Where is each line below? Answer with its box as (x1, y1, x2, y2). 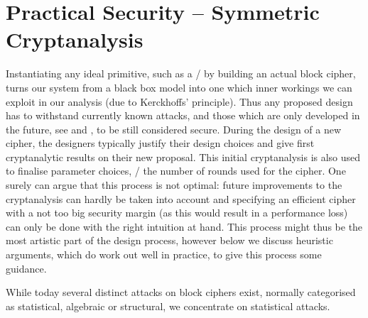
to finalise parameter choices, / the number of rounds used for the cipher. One (6, 163, 346, 178)
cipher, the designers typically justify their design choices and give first (6, 136, 315, 150)
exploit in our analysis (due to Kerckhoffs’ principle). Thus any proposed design (6, 94, 353, 109)
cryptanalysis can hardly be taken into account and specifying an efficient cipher (6, 191, 356, 206)
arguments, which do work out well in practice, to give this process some (6, 247, 322, 262)
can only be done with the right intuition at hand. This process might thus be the (6, 219, 363, 234)
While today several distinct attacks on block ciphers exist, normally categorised (6, 285, 356, 300)
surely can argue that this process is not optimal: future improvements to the (6, 177, 342, 192)
